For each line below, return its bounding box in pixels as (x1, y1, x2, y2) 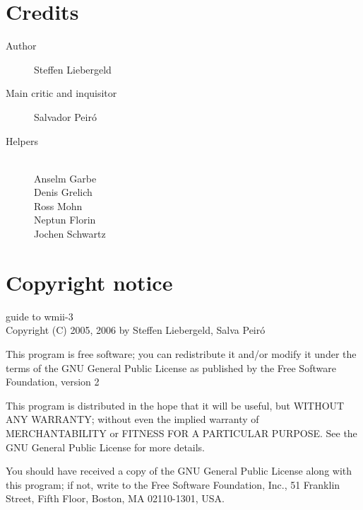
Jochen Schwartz (34, 226, 106, 241)
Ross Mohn (34, 198, 83, 213)
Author (6, 38, 37, 53)
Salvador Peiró (34, 109, 97, 124)
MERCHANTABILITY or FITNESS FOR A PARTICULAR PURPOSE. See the (6, 425, 357, 440)
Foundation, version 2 (6, 374, 100, 389)
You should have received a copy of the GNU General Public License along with (6, 463, 352, 478)
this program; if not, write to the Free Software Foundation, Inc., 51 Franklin (6, 477, 340, 492)
